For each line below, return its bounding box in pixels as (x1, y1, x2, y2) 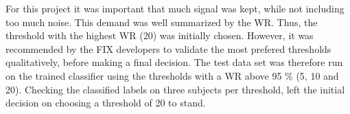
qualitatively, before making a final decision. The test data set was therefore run (5, 55, 343, 69)
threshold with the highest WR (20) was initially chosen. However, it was (5, 28, 314, 43)
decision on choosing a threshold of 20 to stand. (5, 95, 206, 110)
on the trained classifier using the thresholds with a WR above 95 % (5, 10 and (5, 68, 339, 82)
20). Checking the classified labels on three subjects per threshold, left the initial (5, 82, 345, 96)
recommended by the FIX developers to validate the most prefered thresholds (5, 41, 331, 56)
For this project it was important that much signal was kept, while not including (5, 1, 345, 15)
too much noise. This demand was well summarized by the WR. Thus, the (5, 14, 318, 29)
